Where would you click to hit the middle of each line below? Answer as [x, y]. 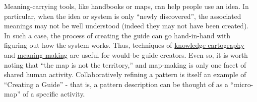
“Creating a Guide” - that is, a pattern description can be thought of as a [116, 84]
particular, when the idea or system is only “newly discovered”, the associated [123, 16]
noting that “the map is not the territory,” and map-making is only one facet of [125, 64]
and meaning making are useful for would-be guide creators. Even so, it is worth [126, 54]
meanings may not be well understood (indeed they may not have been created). [126, 26]
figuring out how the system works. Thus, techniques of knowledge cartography [124, 45]
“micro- [242, 84]
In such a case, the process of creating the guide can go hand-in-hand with [117, 35]
